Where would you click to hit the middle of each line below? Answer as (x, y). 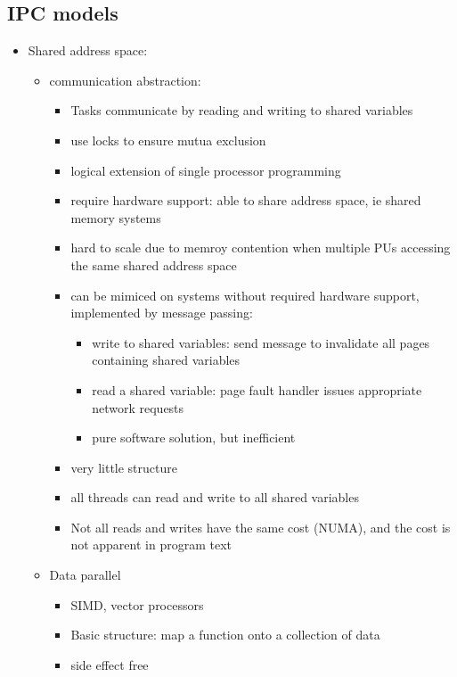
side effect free (110, 664)
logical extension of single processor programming (206, 170)
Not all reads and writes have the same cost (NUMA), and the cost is (261, 527)
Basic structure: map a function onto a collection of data (225, 635)
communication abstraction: (125, 80)
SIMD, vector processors (137, 604)
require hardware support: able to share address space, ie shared (246, 200)
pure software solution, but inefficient (194, 438)
